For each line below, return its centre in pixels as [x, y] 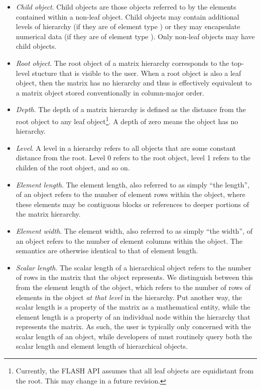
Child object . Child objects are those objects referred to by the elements [126, 7]
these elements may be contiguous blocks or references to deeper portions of [132, 204]
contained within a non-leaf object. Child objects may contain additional [127, 16]
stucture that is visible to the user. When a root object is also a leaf [137, 73]
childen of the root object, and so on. [73, 167]
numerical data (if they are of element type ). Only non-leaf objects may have [135, 36]
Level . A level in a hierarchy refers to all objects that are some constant [126, 148]
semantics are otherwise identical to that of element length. [107, 251]
